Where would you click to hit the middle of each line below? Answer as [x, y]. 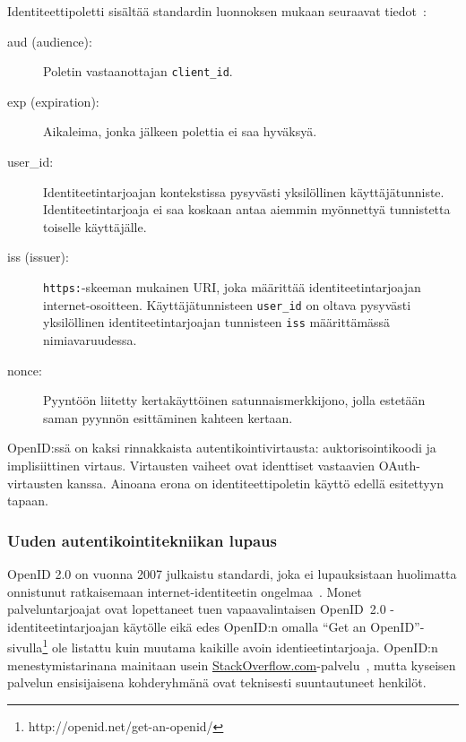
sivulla [25, 647]
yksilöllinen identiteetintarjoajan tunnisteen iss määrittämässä [217, 322]
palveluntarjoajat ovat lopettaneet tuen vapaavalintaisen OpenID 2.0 [197, 609]
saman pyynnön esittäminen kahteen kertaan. [168, 417]
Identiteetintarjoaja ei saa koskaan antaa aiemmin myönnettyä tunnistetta [247, 209]
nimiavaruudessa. [90, 339]
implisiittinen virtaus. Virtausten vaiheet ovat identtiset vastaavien [191, 465]
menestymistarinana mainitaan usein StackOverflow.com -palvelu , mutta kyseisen [232, 664]
